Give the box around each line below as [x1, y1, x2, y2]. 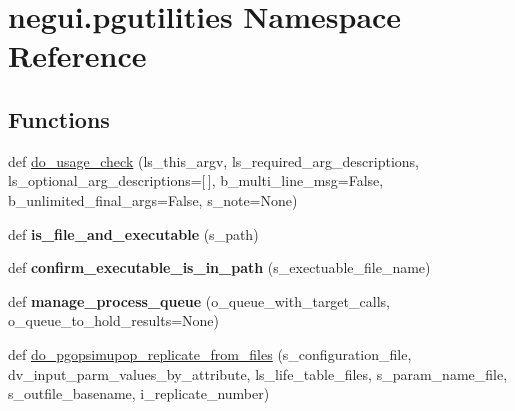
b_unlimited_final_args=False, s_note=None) [8, 189, 298, 210]
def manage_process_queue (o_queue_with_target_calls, [8, 290, 390, 311]
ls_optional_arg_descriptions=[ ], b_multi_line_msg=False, [8, 170, 384, 191]
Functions [8, 103, 110, 134]
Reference [8, 35, 147, 76]
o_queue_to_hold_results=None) [8, 310, 219, 331]
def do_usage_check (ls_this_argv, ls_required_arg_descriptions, [8, 150, 419, 171]
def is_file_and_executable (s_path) [8, 223, 259, 244]
